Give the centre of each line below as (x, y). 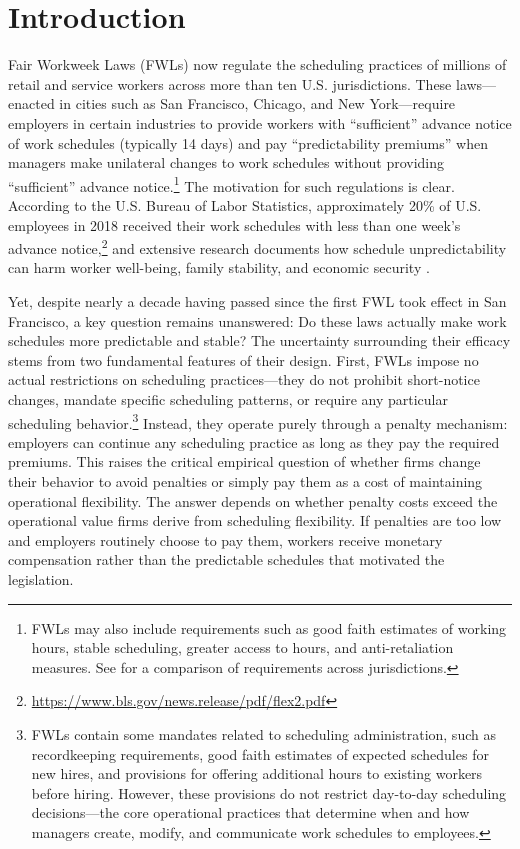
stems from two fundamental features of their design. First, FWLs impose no (243, 359)
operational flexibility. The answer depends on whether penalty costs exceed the (253, 500)
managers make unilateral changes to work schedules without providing (226, 162)
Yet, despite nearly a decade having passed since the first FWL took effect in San (257, 300)
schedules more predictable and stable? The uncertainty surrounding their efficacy (259, 340)
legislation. (41, 578)
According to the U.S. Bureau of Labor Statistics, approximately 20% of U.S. (245, 204)
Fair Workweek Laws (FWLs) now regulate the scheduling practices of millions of (257, 64)
